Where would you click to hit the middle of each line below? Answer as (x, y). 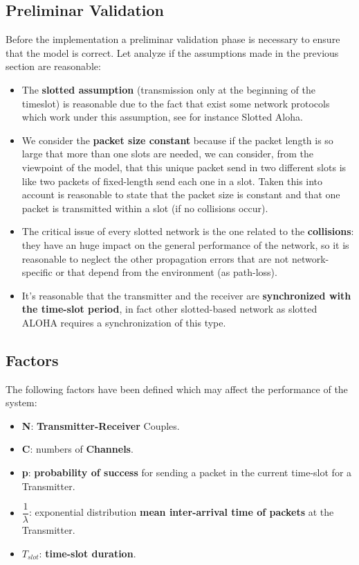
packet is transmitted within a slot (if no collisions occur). (145, 208)
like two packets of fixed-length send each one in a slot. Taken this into (172, 181)
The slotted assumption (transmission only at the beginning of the (169, 89)
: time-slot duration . (88, 553)
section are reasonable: (53, 66)
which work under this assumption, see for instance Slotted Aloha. (162, 117)
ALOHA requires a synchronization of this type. (124, 322)
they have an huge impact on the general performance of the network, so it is (185, 244)
